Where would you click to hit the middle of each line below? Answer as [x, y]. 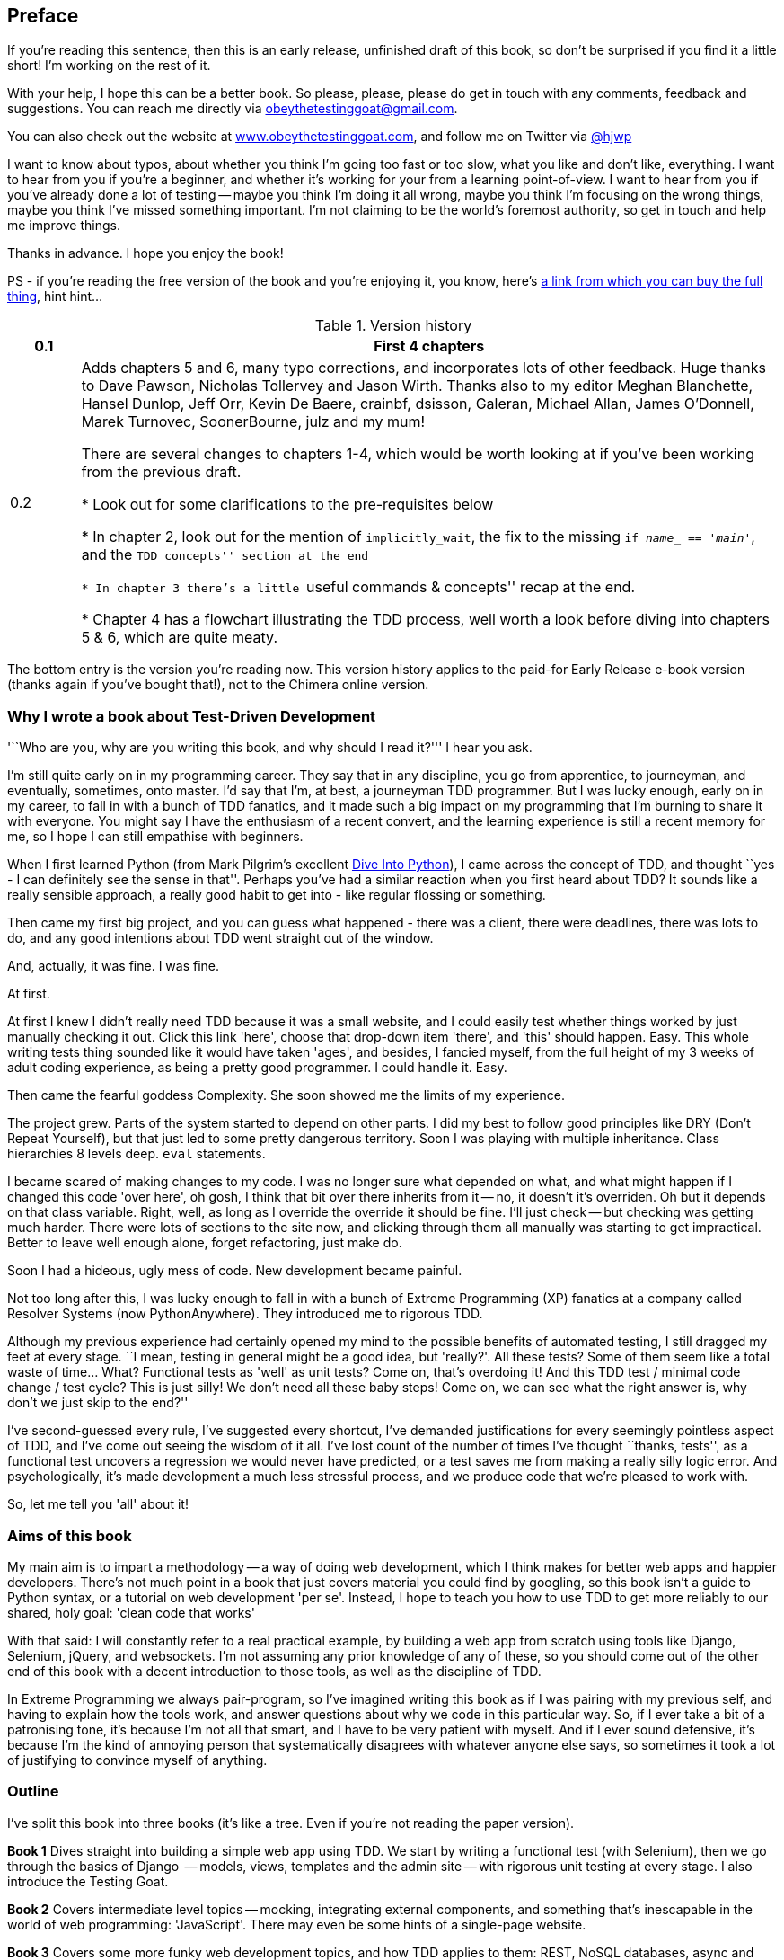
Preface [43, 16]
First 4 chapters [429, 346]
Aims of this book [70, 1535]
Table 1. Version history [393, 326]
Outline [33, 1791]
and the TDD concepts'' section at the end [225, 555]
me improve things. [64, 226]
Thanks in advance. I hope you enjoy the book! [145, 253]
